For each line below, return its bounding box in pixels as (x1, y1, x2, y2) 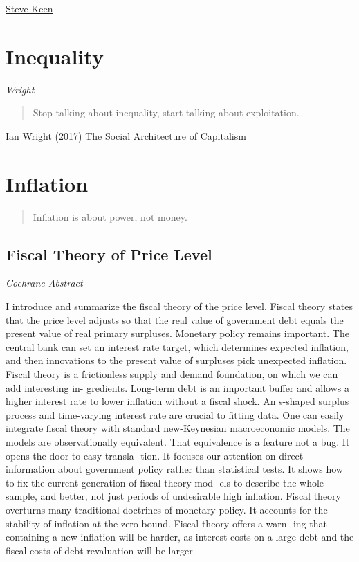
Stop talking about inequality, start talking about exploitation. (33, 105, 300, 120)
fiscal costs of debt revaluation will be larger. (6, 543, 196, 557)
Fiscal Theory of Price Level (6, 243, 212, 264)
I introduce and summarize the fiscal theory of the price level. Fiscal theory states (6, 299, 353, 314)
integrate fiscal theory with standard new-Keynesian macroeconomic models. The (6, 421, 350, 435)
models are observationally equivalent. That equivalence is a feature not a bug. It (6, 434, 350, 448)
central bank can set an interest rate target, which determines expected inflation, (6, 339, 349, 354)
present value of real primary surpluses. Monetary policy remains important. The (6, 326, 349, 341)
